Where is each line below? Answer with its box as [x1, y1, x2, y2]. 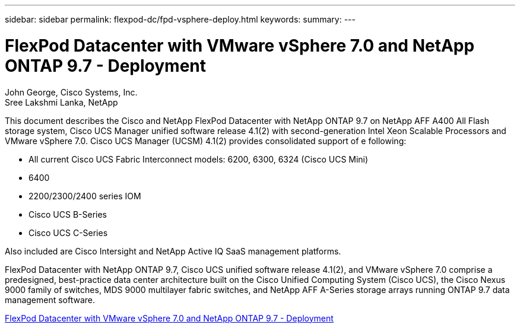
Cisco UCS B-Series [28, 209, 107, 219]
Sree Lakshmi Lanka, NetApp [5, 97, 118, 107]
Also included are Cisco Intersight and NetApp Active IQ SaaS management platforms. [5, 246, 341, 256]
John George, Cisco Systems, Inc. [5, 87, 138, 97]
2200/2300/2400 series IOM [28, 190, 141, 201]
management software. [5, 294, 96, 305]
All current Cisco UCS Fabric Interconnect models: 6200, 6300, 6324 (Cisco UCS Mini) [28, 154, 369, 164]
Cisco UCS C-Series [28, 227, 108, 238]
